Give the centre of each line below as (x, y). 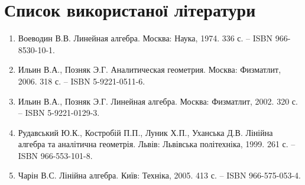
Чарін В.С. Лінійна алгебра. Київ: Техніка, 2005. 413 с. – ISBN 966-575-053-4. (159, 175)
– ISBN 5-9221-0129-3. (59, 113)
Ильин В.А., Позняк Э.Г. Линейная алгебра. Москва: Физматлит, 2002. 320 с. (158, 101)
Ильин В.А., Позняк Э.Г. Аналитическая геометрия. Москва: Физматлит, (150, 69)
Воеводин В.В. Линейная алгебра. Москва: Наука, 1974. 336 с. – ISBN (145, 38)
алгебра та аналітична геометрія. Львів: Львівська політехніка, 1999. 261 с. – (157, 144)
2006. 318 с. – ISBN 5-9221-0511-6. (82, 81)
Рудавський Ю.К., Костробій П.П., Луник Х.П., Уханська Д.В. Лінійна (145, 132)
